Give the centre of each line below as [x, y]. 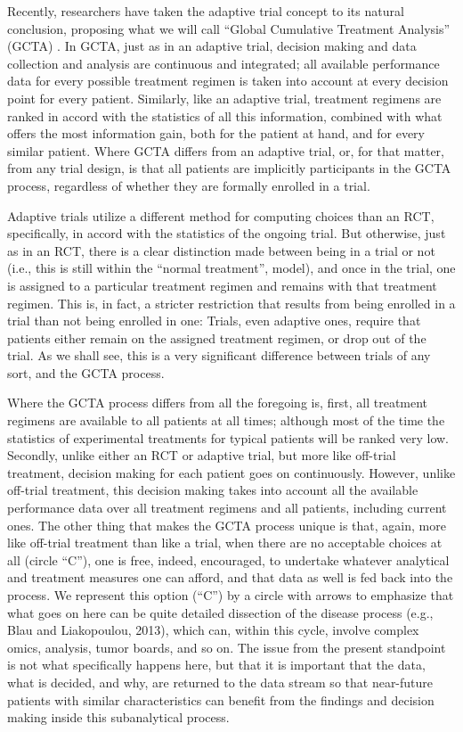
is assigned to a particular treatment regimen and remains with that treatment [222, 285]
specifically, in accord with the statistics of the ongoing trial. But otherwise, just [227, 233]
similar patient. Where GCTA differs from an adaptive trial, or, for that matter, [226, 150]
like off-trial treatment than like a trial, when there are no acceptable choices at [225, 543]
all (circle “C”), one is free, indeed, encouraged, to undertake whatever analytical [228, 559]
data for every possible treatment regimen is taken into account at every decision [228, 81]
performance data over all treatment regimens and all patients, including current [227, 508]
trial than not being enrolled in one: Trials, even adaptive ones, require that [214, 321]
